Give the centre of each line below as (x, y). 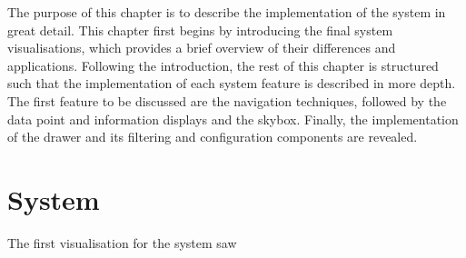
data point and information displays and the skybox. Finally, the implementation (233, 119)
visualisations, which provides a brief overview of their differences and (202, 48)
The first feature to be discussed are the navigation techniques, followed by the (227, 100)
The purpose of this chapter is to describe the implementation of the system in (227, 12)
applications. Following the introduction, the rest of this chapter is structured (223, 65)
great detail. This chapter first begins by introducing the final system (200, 30)
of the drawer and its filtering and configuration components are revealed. (213, 137)
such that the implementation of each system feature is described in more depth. (232, 83)
